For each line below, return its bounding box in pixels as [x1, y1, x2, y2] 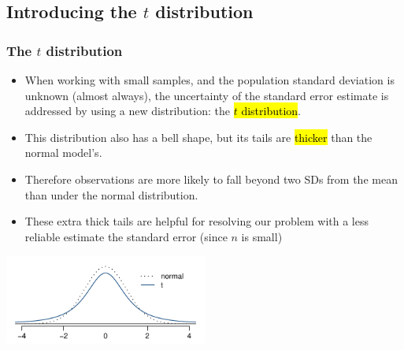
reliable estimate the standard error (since [24, 228, 228, 244]
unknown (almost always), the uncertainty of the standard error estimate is [24, 87, 389, 103]
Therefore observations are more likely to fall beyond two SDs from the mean [24, 170, 398, 187]
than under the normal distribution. [24, 186, 198, 203]
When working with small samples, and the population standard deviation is [24, 72, 395, 87]
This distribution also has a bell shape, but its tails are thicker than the [24, 128, 372, 145]
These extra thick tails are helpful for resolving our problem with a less [24, 213, 369, 229]
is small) [241, 228, 283, 244]
